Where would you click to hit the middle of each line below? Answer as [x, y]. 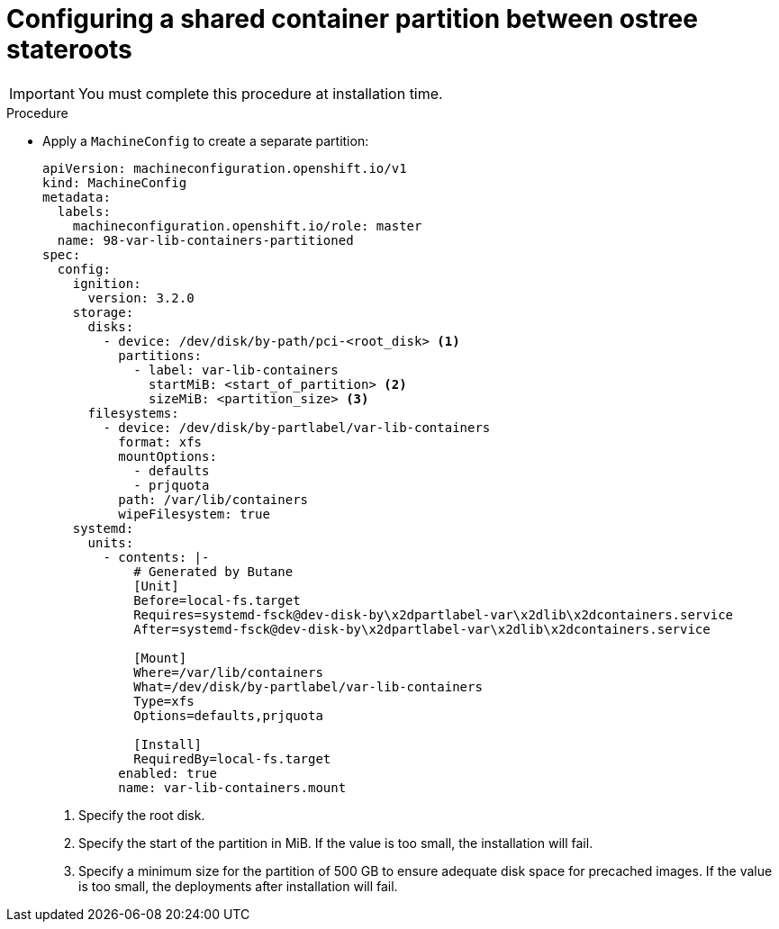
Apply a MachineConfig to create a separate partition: [206, 140]
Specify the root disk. [142, 815]
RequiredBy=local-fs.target [232, 758]
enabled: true [168, 773]
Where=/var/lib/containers [228, 672]
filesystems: [133, 413]
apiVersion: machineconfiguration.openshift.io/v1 [225, 168]
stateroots [69, 50]
